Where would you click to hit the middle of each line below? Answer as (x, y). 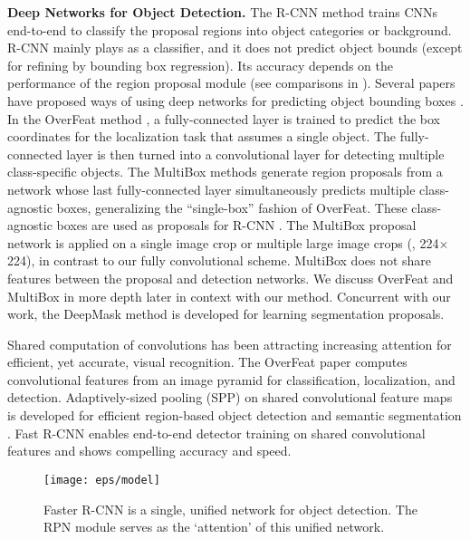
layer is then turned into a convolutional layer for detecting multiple (255, 154)
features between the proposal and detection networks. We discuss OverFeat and (230, 278)
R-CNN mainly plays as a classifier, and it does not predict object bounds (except (235, 48)
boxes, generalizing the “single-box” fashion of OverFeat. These (232, 207)
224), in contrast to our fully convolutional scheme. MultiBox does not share (220, 260)
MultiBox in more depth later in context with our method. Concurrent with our (229, 296)
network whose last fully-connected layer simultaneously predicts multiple (211, 189)
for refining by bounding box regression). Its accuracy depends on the (200, 65)
